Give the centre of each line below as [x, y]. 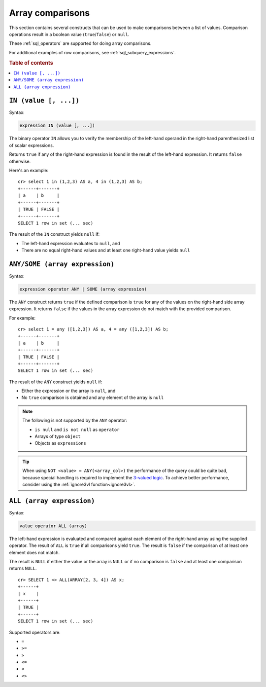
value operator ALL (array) [53, 526]
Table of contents [31, 63]
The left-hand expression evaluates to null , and [71, 243]
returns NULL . [23, 568]
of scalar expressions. [32, 145]
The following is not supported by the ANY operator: [75, 420]
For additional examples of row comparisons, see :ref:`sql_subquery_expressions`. [92, 52]
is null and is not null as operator [77, 430]
